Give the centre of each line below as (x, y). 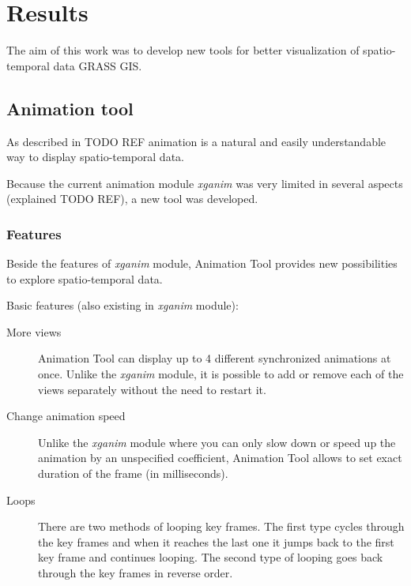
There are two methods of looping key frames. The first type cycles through (221, 526)
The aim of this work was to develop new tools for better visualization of (183, 50)
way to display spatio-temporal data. (95, 157)
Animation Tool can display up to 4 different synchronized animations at (215, 358)
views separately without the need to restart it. (152, 389)
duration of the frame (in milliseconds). (133, 473)
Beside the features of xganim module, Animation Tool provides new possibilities (202, 263)
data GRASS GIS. (98, 65)
